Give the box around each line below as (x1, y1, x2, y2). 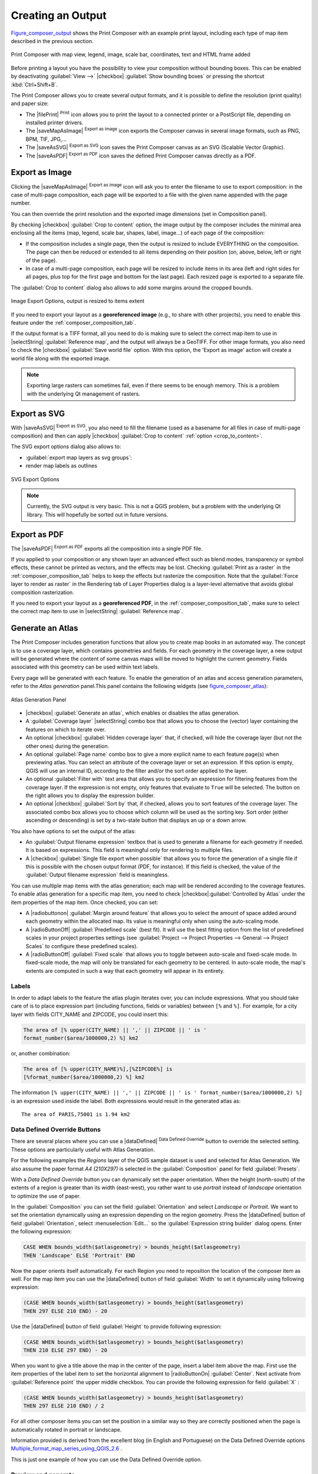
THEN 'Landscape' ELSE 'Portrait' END (23, 1252, 135, 1259)
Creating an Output (11, 9, 107, 22)
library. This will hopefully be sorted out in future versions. (26, 511, 168, 518)
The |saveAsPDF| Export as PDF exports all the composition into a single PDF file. (11, 544, 203, 552)
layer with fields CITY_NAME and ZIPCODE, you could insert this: (11, 1011, 169, 1018)
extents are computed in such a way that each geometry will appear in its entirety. (25, 967, 225, 974)
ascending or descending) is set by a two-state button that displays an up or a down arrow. (25, 817, 247, 824)
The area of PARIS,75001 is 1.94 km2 (21, 1111, 131, 1118)
